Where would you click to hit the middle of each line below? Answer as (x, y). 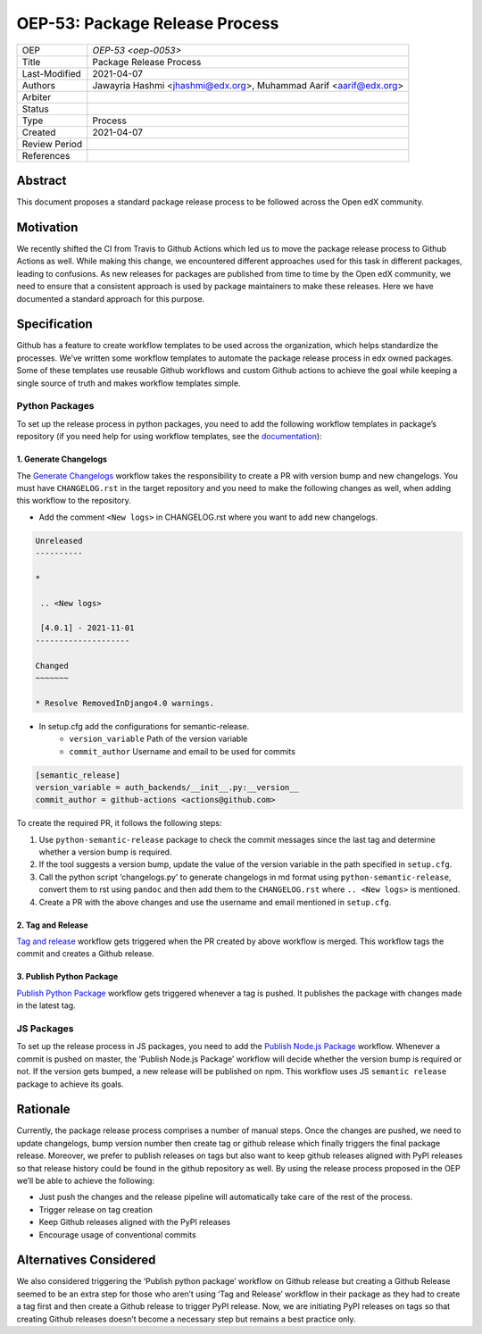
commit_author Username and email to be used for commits (183, 751)
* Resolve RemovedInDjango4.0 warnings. (125, 703)
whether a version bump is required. (105, 852)
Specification (54, 325)
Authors (38, 85)
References (46, 155)
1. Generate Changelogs (62, 459)
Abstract (42, 180)
